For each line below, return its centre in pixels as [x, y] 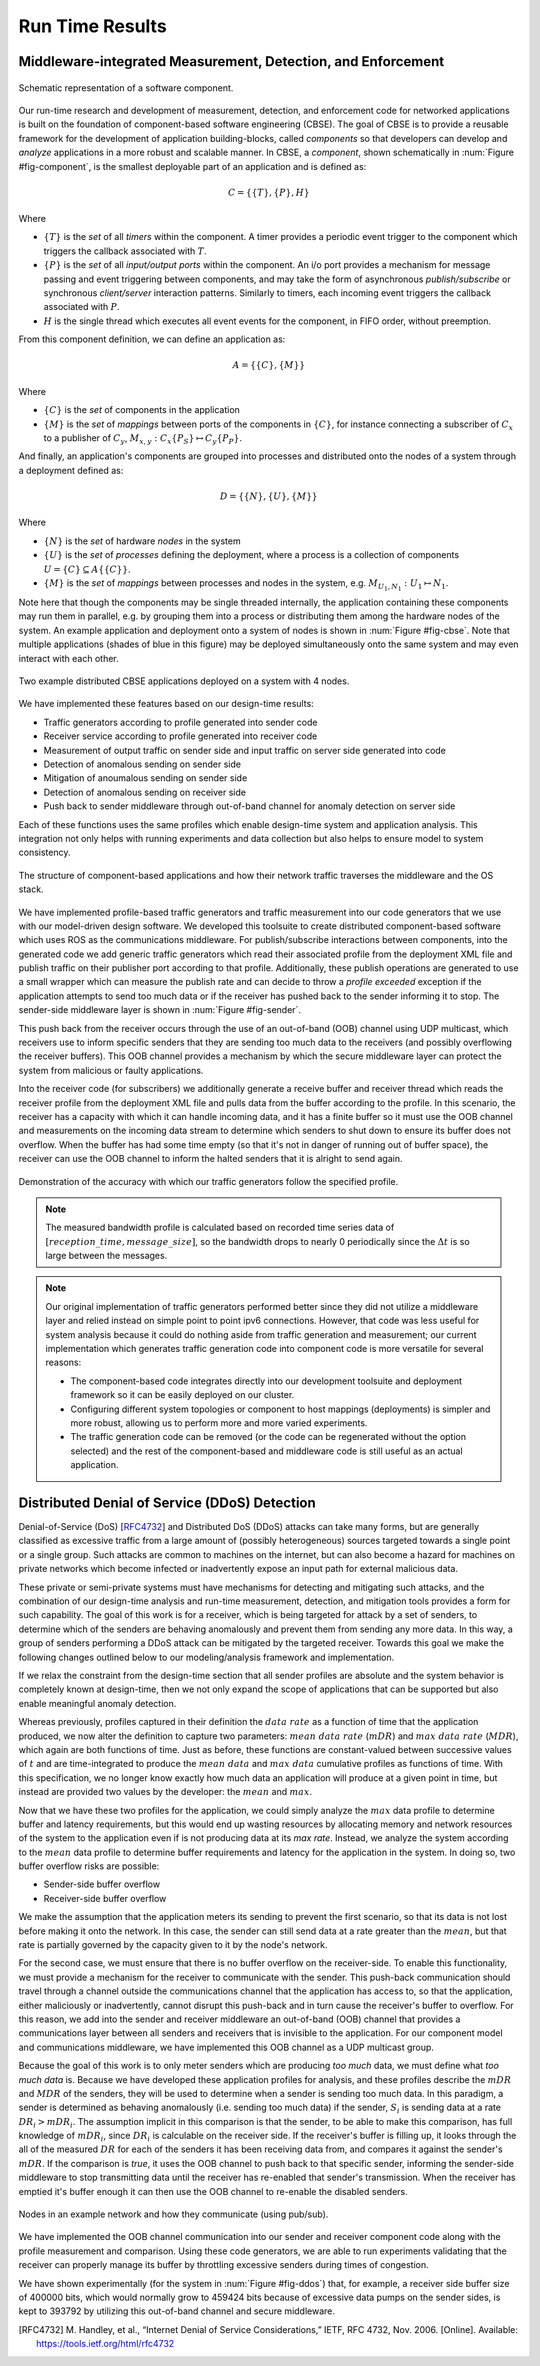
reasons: [63, 1362]
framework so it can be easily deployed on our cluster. [182, 1395]
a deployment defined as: [71, 470]
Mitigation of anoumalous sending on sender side [145, 778]
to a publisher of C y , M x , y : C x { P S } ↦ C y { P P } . [142, 438]
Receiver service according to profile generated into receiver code [180, 736]
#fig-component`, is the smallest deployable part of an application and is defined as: [192, 166]
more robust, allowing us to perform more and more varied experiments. [219, 1423]
